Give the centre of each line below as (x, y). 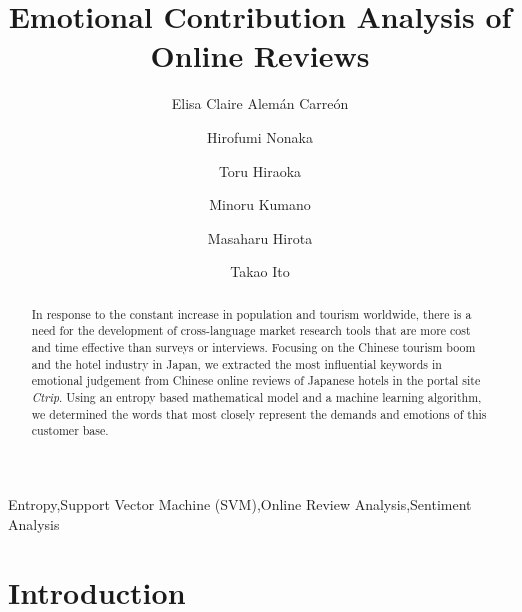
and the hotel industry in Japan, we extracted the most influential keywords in (236, 363)
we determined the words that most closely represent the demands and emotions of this (259, 413)
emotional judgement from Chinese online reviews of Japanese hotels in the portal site (256, 380)
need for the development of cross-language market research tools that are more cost (251, 330)
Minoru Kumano (260, 204)
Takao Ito (260, 271)
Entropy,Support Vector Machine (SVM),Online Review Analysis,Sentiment (240, 503)
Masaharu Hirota (260, 237)
